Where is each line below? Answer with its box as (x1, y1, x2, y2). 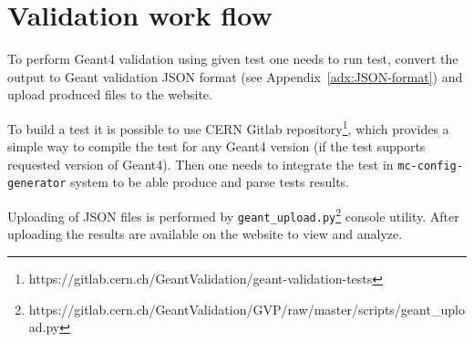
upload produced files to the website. (7, 85, 212, 104)
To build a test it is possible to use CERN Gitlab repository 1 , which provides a (7, 116, 449, 138)
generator (7, 177, 67, 191)
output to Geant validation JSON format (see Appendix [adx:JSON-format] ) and (7, 67, 463, 86)
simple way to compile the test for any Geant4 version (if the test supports (7, 137, 426, 156)
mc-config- (397, 159, 463, 172)
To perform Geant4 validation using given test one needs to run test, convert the (7, 49, 459, 68)
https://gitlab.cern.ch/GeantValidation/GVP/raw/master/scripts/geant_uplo (28, 299, 465, 318)
